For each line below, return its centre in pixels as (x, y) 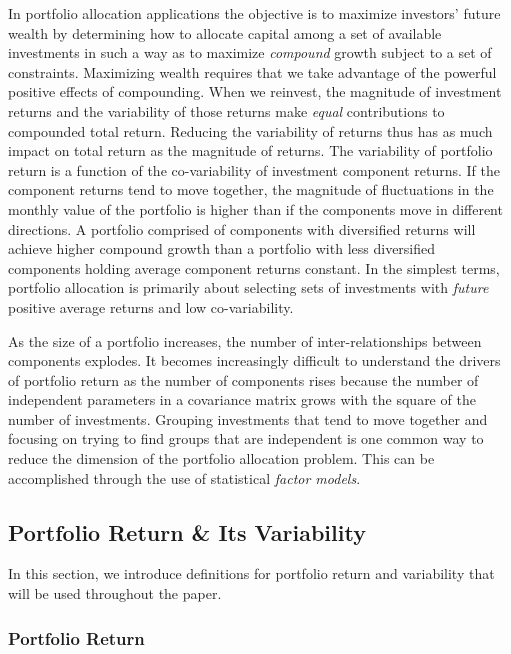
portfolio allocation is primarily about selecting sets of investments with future (248, 287)
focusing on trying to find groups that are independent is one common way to (246, 438)
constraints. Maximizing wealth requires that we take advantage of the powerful (252, 71)
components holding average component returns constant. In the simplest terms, (254, 267)
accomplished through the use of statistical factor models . (184, 477)
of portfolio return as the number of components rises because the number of (243, 379)
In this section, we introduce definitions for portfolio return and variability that (251, 573)
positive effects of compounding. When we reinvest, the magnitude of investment (255, 91)
